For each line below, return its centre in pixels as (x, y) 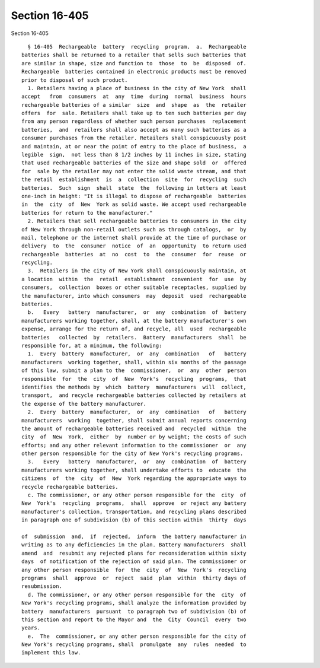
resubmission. (42, 586)
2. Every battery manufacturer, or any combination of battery (137, 412)
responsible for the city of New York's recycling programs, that (134, 379)
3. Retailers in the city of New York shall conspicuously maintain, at (137, 271)
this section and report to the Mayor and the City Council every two (134, 619)
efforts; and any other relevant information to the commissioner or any (134, 445)
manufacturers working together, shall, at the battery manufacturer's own (134, 321)
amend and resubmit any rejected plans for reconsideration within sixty (134, 553)
